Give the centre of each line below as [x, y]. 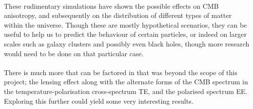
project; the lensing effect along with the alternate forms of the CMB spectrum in [126, 82]
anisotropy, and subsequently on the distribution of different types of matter [118, 15]
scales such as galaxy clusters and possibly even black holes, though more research [127, 43]
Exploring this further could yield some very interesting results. [99, 101]
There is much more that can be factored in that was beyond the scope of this [121, 72]
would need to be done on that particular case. [74, 53]
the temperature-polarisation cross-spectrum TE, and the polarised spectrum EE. [126, 91]
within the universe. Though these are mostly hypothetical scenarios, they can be [126, 24]
